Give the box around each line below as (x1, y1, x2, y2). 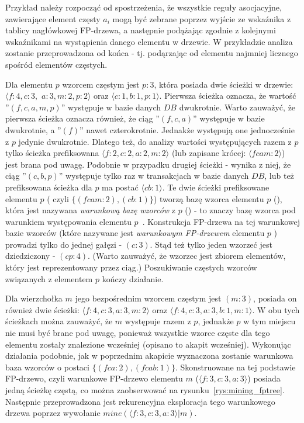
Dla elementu (5, 78, 53, 90)
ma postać (102, 181, 139, 193)
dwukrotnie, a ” (5, 123, 61, 136)
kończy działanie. (102, 272, 164, 285)
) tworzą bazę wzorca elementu (153, 192, 264, 204)
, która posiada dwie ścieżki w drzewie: (154, 78, 293, 90)
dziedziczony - (5, 249, 56, 262)
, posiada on (253, 292, 297, 304)
